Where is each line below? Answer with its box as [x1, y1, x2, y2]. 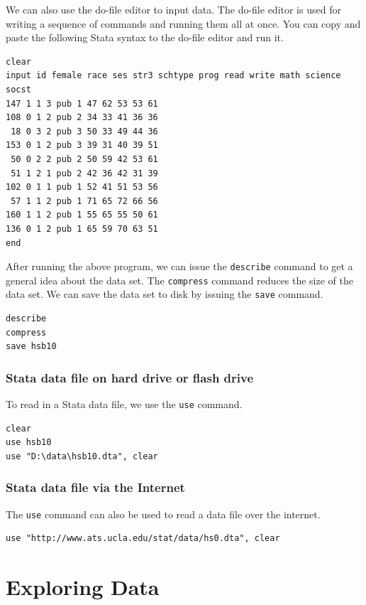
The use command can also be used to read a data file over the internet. [6, 506, 321, 521]
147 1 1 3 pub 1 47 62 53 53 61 [6, 98, 158, 109]
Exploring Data [6, 572, 160, 601]
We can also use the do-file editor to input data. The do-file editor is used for [6, 2, 341, 16]
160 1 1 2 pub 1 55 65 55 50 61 [6, 210, 158, 220]
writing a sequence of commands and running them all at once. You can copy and [6, 16, 361, 31]
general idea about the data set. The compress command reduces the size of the [6, 272, 353, 287]
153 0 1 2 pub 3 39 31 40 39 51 [6, 140, 158, 151]
